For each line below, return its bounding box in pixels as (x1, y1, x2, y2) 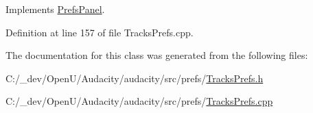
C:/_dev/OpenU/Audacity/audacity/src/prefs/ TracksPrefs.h (5, 71, 264, 85)
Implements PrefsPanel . (5, 2, 105, 16)
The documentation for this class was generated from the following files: (5, 48, 308, 62)
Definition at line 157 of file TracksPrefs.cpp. (5, 25, 194, 39)
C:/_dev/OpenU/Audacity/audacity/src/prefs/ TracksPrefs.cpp (5, 94, 273, 108)
